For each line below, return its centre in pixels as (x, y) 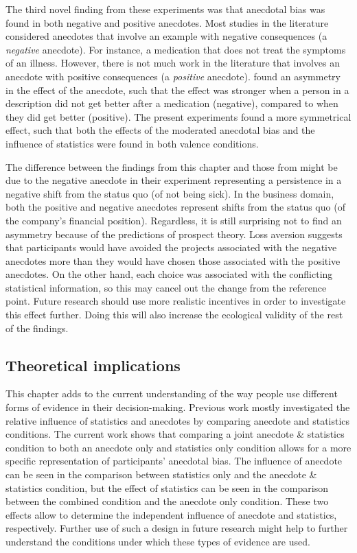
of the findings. (37, 328)
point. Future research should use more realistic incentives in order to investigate (176, 301)
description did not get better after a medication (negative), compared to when (172, 103)
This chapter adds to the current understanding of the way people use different (172, 393)
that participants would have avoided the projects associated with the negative (171, 247)
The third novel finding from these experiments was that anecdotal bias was (165, 9)
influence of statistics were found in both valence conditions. (132, 143)
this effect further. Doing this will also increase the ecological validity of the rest (174, 315)
